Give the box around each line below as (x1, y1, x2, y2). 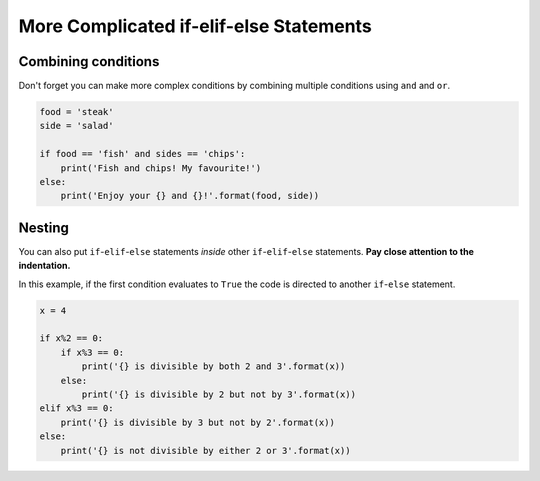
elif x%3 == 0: (39, 403, 114, 414)
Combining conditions (18, 53, 160, 70)
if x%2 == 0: (39, 333, 104, 344)
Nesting (18, 219, 70, 236)
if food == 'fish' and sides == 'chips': (39, 148, 246, 160)
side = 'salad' (39, 120, 114, 132)
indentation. (18, 260, 71, 272)
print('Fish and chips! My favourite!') (60, 162, 262, 174)
